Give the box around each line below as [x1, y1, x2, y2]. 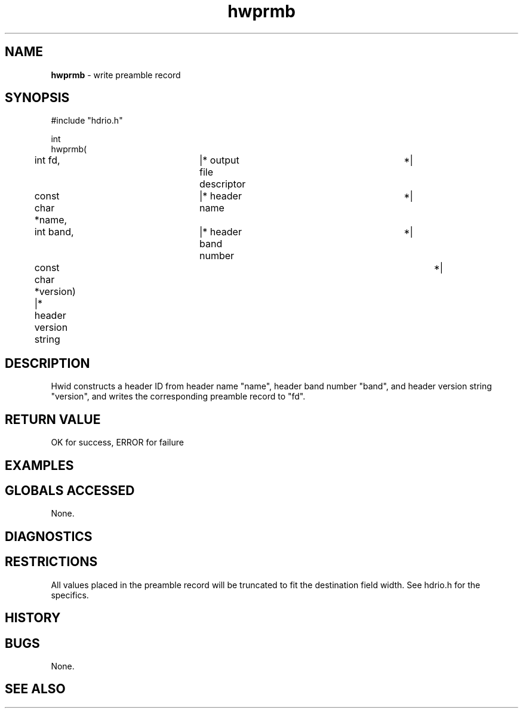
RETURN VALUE [5, 411, 101, 427]
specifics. [51, 589, 89, 600]
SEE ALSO [5, 681, 66, 697]
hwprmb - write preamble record [51, 69, 181, 80]
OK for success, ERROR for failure [51, 437, 184, 448]
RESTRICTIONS [5, 554, 98, 570]
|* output [199, 154, 239, 167]
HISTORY [5, 610, 61, 626]
